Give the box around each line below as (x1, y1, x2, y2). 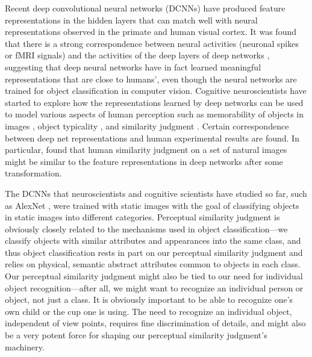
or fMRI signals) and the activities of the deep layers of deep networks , (5, 49, 270, 61)
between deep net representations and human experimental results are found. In (5, 131, 299, 144)
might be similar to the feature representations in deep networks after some (5, 155, 283, 167)
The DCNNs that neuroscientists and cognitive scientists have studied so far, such (5, 187, 307, 199)
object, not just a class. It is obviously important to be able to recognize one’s (5, 293, 293, 306)
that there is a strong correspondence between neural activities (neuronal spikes (5, 37, 299, 49)
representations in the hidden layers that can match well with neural (5, 13, 258, 26)
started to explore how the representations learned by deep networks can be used (5, 96, 304, 108)
